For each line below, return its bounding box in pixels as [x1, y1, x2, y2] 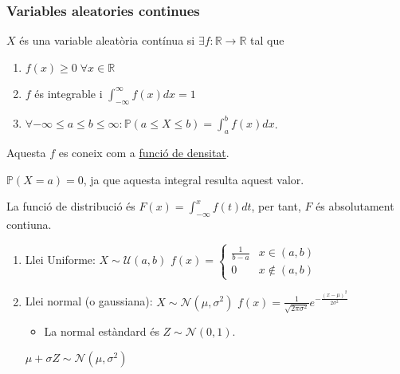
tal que [250, 32, 284, 49]
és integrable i [34, 85, 103, 101]
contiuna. [6, 215, 52, 232]
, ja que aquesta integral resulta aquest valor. [83, 171, 304, 187]
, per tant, [251, 198, 301, 215]
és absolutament [316, 198, 394, 215]
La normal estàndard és [44, 323, 159, 340]
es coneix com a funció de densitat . [58, 144, 229, 160]
